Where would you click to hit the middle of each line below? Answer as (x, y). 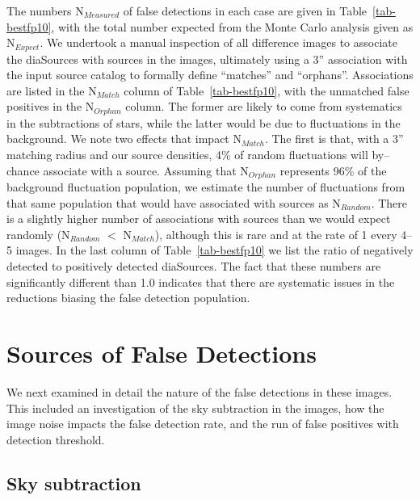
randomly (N (38, 234)
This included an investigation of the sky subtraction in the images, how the (195, 408)
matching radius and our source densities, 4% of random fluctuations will (187, 155)
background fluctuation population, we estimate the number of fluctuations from (206, 187)
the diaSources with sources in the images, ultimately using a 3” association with (207, 59)
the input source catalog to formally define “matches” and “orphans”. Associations (210, 75)
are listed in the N (52, 90)
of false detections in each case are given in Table (245, 11)
